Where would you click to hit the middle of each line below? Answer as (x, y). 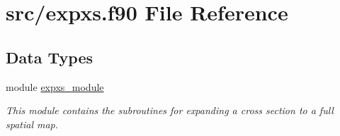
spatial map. (32, 124)
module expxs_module (55, 86)
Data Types (49, 57)
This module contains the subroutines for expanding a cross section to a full (170, 110)
